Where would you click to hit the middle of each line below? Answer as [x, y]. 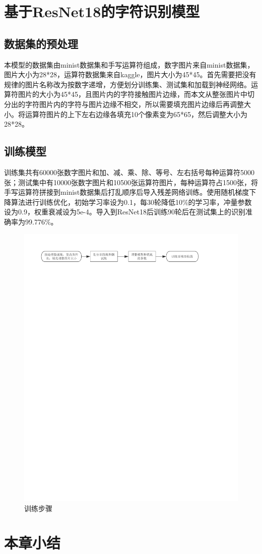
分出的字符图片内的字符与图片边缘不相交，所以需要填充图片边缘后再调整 [124, 104]
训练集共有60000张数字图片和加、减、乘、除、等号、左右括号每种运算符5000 [129, 172]
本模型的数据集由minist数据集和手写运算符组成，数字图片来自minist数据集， [129, 64]
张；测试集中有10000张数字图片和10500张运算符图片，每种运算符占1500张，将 [131, 182]
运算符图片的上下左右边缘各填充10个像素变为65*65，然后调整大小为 [136, 114]
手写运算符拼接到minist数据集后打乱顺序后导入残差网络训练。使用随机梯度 [127, 192]
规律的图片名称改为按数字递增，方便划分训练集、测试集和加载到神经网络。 [127, 84]
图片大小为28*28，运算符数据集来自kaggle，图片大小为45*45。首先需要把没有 [130, 74]
